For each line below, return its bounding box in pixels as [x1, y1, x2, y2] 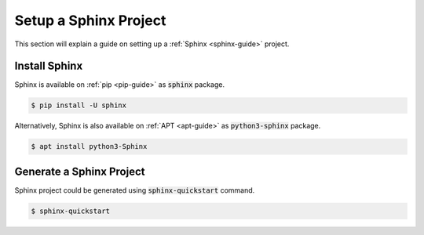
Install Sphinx [14, 60, 83, 73]
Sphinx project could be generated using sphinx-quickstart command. [14, 185, 255, 195]
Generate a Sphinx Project [14, 164, 145, 178]
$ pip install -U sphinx [31, 101, 127, 110]
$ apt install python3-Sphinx [31, 142, 148, 151]
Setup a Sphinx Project [14, 12, 166, 29]
